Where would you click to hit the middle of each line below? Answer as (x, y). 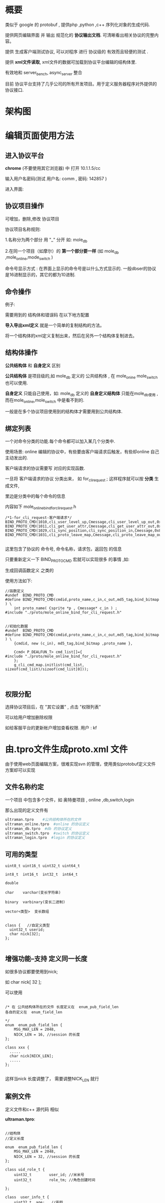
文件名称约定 (25, 787)
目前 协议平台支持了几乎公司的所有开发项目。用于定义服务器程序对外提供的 (81, 83)
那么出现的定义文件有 (27, 810)
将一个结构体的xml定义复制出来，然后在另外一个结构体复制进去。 (71, 335)
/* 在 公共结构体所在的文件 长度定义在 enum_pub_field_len (62, 1007)
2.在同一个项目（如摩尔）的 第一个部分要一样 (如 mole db (62, 252)
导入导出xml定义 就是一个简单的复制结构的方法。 (55, 325)
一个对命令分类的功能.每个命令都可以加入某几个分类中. (60, 441)
